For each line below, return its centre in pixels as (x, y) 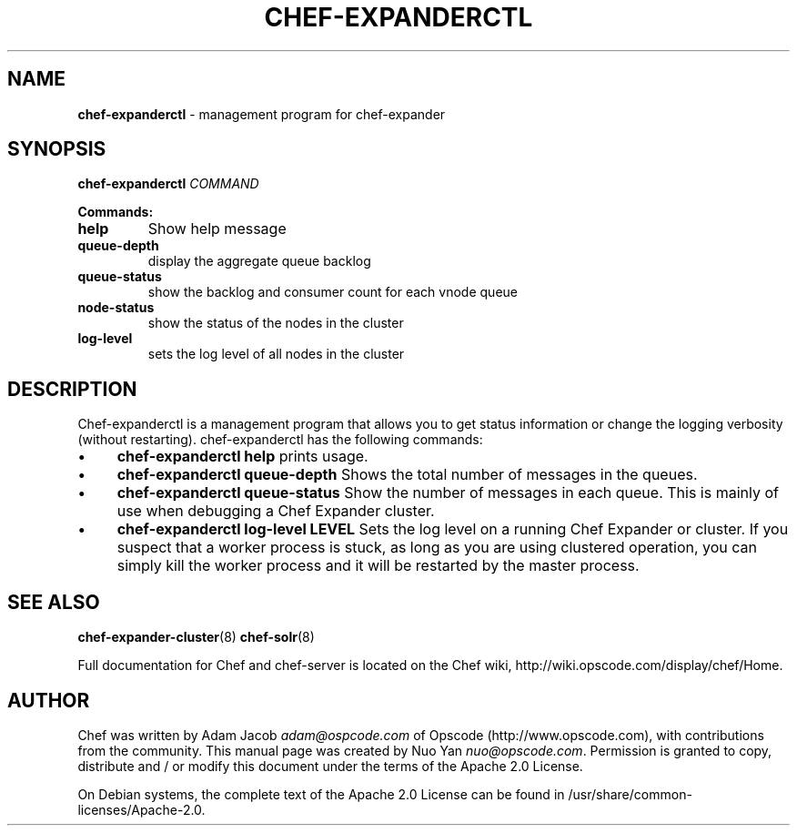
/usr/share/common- (630, 794)
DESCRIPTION (72, 389)
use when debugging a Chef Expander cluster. (276, 511)
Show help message (217, 229)
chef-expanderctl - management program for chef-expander (262, 114)
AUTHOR (49, 700)
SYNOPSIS (57, 149)
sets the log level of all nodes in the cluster (276, 354)
